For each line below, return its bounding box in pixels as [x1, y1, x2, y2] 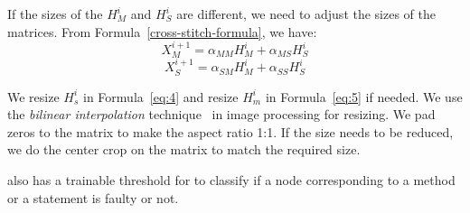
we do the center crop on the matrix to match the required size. [7, 140, 361, 159]
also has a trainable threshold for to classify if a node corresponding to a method [7, 171, 456, 190]
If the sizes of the [7, 5, 103, 23]
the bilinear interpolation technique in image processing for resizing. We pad [7, 105, 436, 124]
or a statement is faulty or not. [7, 188, 179, 207]
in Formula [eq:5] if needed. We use [265, 87, 463, 106]
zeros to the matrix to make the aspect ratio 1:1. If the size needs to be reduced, [7, 122, 454, 141]
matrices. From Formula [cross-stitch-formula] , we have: [7, 22, 317, 41]
